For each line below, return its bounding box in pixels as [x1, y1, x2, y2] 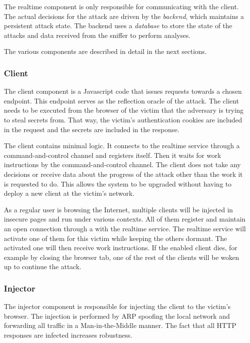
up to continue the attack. [4, 261, 82, 272]
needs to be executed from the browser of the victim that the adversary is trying [4, 105, 244, 115]
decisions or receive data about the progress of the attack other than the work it [4, 169, 243, 179]
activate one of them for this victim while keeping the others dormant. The [4, 233, 227, 243]
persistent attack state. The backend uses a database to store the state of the [4, 20, 233, 31]
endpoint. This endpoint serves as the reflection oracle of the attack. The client [4, 95, 239, 105]
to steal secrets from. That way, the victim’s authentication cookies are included [4, 114, 242, 124]
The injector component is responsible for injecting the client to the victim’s [4, 301, 231, 311]
